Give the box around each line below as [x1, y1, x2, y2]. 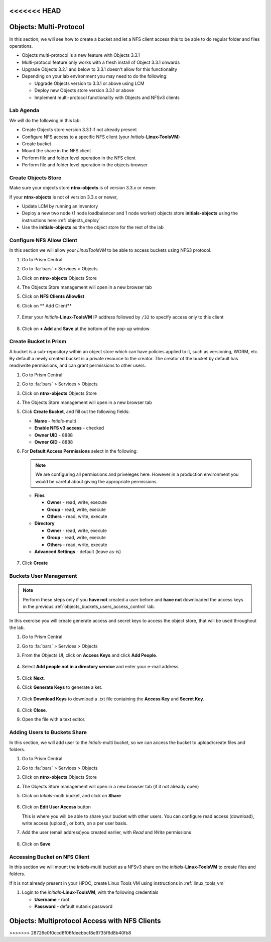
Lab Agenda [9, 107, 40, 114]
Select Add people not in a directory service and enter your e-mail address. [22, 664, 180, 670]
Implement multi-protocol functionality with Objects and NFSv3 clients [34, 94, 180, 100]
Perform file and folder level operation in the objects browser [22, 162, 148, 168]
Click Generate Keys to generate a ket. [22, 684, 103, 690]
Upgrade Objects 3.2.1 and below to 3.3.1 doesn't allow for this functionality [22, 66, 178, 72]
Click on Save [22, 841, 51, 847]
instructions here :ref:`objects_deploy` [22, 217, 100, 223]
